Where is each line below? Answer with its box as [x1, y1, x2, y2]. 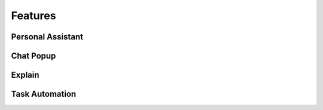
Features [11, 9, 56, 22]
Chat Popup [11, 51, 56, 61]
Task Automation [11, 89, 77, 99]
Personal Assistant [11, 32, 84, 42]
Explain [11, 70, 39, 80]
